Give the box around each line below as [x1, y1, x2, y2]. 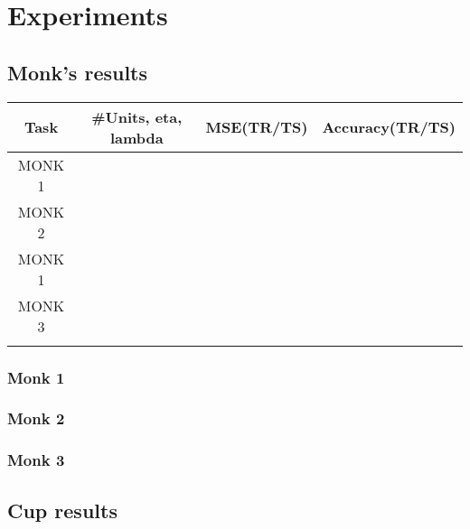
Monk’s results [7, 58, 148, 86]
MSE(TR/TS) [205, 116, 308, 138]
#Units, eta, [91, 106, 183, 127]
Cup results [7, 496, 117, 524]
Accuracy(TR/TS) [322, 116, 456, 138]
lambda [109, 126, 164, 148]
